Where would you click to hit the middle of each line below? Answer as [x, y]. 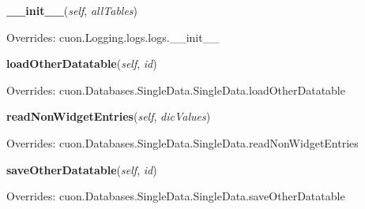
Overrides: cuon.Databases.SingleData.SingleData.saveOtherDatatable [176, 196]
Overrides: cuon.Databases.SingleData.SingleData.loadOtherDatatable [176, 90]
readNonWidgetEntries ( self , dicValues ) [109, 116]
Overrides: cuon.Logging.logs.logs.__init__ [113, 37]
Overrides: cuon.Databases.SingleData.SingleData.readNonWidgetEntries [182, 142]
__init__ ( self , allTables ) [72, 10]
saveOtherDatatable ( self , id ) [82, 169]
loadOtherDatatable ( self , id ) [82, 63]
